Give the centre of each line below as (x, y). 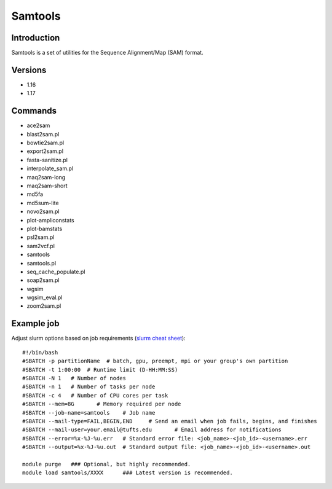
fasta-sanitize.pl (47, 160)
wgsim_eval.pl (45, 297)
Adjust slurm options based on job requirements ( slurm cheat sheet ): (98, 338)
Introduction (36, 38)
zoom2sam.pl (44, 306)
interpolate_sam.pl (50, 168)
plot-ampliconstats (50, 220)
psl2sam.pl (41, 237)
